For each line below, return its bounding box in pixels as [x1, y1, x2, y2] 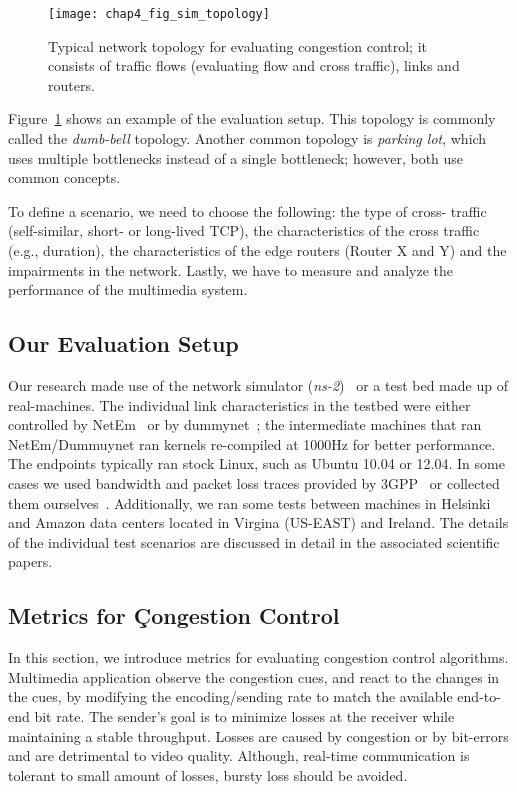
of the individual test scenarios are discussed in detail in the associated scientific [8, 531, 500, 552]
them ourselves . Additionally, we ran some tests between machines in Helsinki [8, 492, 491, 513]
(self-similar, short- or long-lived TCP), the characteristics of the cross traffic [8, 220, 480, 241]
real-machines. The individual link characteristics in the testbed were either [8, 394, 471, 415]
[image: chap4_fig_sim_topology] [48, 7, 270, 21]
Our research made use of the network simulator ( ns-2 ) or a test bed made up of [8, 374, 508, 395]
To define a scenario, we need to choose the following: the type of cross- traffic [8, 200, 487, 221]
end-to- [457, 686, 501, 707]
